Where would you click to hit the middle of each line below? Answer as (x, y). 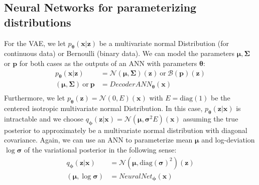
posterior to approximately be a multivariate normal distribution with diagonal (126, 130)
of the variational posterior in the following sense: (100, 150)
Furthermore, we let (35, 98)
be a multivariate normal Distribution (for (164, 43)
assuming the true (211, 119)
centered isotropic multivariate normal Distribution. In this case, (103, 108)
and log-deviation (228, 140)
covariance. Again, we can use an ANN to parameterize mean (98, 140)
